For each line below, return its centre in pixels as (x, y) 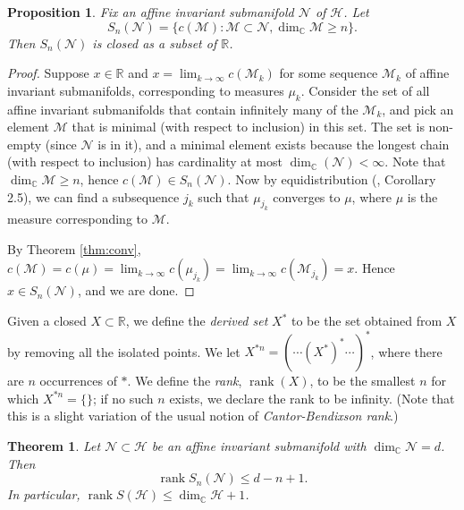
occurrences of (78, 381)
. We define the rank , (185, 381)
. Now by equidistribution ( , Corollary (332, 178)
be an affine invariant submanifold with (259, 445)
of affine (427, 73)
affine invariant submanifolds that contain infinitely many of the (183, 109)
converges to (307, 196)
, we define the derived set (197, 321)
